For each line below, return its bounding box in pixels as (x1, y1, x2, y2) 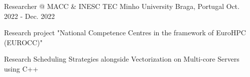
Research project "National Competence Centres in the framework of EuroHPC (4, 27, 246, 38)
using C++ (4, 63, 38, 74)
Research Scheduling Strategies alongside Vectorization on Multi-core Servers (4, 54, 240, 64)
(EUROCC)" (4, 37, 43, 47)
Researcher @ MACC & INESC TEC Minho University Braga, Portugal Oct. (4, 1, 240, 11)
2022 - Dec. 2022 (4, 10, 55, 21)
